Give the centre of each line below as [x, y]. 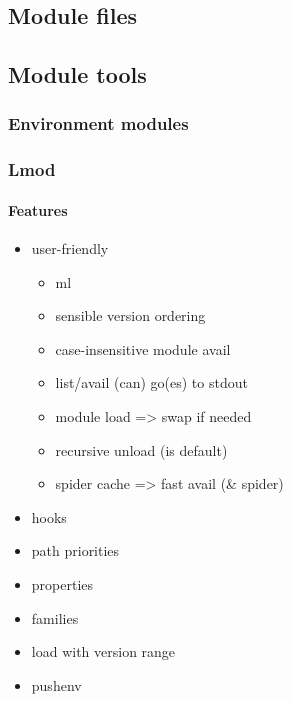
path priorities [75, 550]
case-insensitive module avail [143, 348]
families [55, 617]
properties [62, 583]
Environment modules [98, 123]
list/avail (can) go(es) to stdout [151, 382]
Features [38, 209]
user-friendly [70, 248]
